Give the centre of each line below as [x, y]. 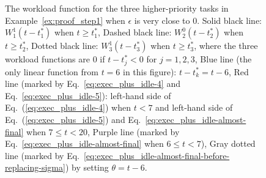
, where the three [226, 46]
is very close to [162, 20]
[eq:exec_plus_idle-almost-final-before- [157, 155]
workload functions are [48, 59]
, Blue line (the [223, 59]
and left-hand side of [194, 107]
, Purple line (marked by [133, 131]
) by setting [87, 167]
